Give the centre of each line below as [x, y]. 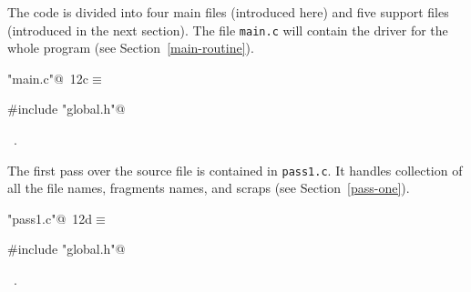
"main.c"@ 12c [48, 78]
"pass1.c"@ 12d [50, 218]
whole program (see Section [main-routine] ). [131, 48]
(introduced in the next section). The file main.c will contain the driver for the [228, 30]
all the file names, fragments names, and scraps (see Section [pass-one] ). [209, 188]
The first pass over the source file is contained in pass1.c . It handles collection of [235, 170]
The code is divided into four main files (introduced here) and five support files [228, 12]
